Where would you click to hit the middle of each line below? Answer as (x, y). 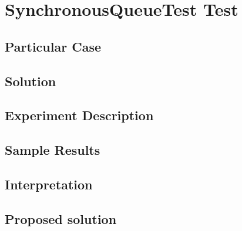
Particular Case (53, 46)
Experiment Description (79, 115)
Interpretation (49, 184)
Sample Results (53, 150)
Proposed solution (61, 218)
